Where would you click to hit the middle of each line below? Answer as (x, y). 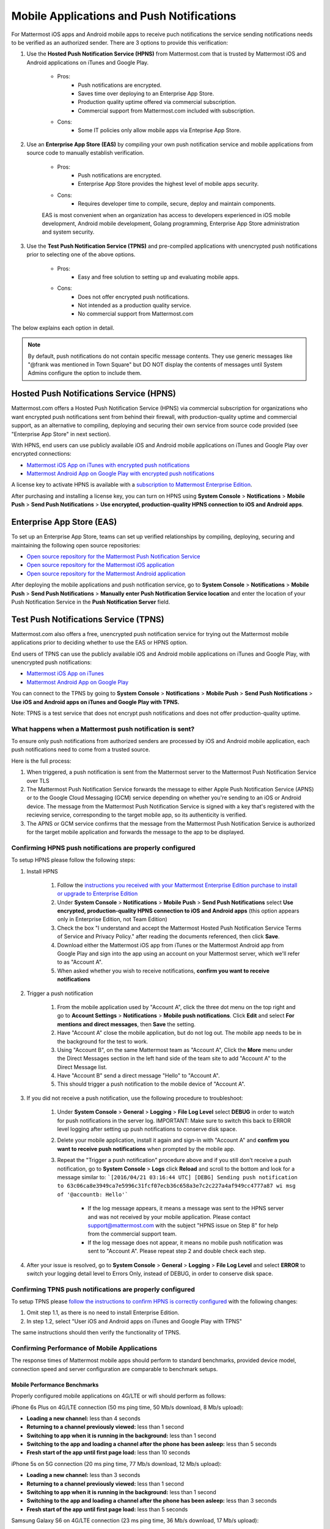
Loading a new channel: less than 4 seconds (83, 1418)
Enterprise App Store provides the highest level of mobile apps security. (168, 184)
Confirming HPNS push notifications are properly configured (103, 848)
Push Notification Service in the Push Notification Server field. (91, 602)
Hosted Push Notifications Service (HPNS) (94, 394)
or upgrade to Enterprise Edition (97, 894)
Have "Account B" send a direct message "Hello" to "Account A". (138, 1076)
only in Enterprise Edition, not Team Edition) (112, 919)
